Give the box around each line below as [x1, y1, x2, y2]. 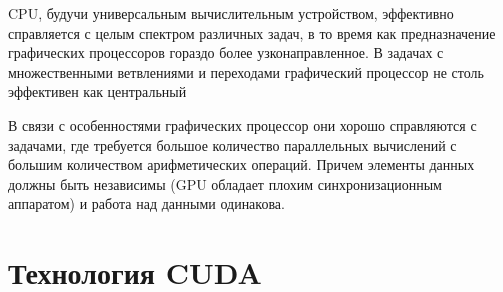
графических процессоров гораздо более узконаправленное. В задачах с [8, 42, 444, 63]
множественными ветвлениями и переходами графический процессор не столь [8, 61, 484, 82]
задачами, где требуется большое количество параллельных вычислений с [8, 134, 457, 155]
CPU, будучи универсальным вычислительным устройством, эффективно [8, 3, 454, 23]
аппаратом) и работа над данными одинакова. [8, 193, 285, 214]
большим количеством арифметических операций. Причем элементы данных [8, 154, 475, 175]
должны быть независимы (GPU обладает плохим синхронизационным [8, 173, 442, 194]
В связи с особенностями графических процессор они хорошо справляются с [8, 114, 477, 135]
